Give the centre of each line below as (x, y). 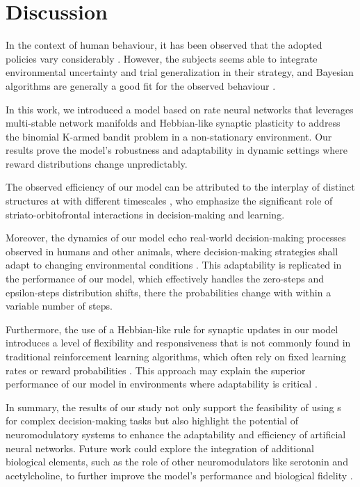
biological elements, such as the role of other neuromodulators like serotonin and (177, 462)
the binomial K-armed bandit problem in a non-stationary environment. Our (169, 136)
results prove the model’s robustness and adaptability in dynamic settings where (177, 150)
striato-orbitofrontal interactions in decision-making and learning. (145, 214)
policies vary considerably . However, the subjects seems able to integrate (162, 58)
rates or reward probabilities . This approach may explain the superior (156, 370)
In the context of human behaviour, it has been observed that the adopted (164, 45)
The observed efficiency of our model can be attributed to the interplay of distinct (180, 187)
